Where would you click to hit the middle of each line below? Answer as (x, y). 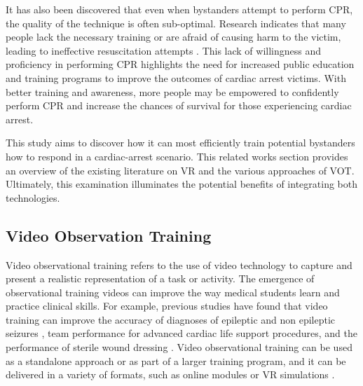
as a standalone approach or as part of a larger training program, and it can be (176, 360)
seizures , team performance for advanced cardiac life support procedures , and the (181, 333)
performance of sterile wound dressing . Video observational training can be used (179, 347)
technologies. (33, 197)
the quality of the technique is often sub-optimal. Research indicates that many (176, 23)
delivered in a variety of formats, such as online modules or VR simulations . (170, 374)
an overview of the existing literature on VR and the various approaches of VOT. (180, 170)
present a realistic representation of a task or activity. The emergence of (160, 278)
